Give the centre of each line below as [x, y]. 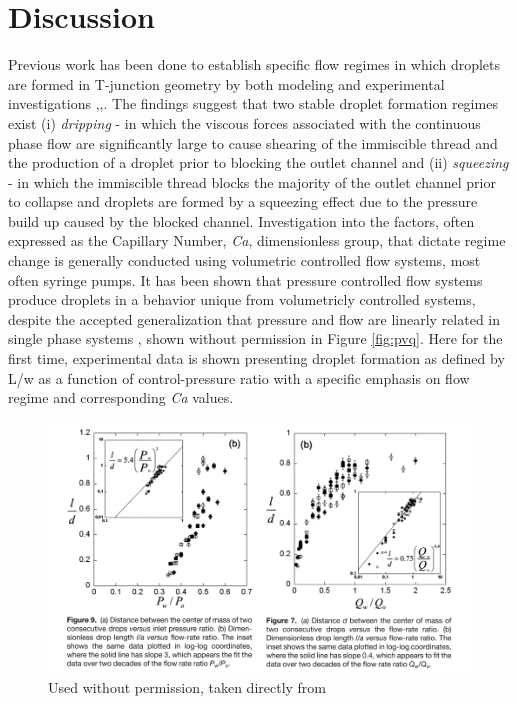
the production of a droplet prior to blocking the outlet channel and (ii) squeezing [258, 162]
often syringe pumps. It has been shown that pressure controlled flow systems [245, 279]
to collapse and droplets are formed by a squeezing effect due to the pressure [243, 201]
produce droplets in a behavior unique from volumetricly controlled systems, [242, 299]
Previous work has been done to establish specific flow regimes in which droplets [254, 64]
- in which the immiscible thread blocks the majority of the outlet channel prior [252, 181]
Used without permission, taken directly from [187, 687]
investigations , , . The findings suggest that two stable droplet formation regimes [253, 103]
